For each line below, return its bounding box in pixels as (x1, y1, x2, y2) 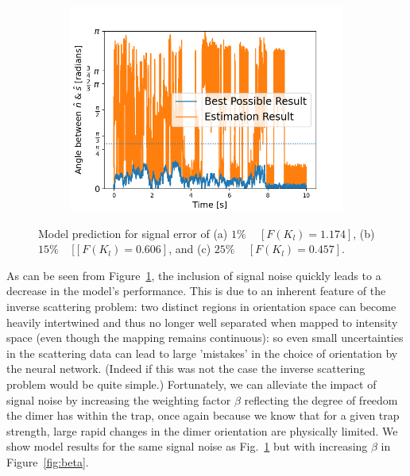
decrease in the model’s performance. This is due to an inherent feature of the (6, 282, 386, 299)
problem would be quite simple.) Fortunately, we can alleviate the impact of (6, 375, 377, 392)
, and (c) (168, 240, 211, 257)
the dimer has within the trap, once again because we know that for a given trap (6, 407, 400, 424)
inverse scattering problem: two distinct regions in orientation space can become (6, 297, 396, 314)
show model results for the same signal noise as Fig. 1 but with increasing (6, 438, 368, 455)
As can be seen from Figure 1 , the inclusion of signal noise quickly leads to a (6, 267, 381, 283)
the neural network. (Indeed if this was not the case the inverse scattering (6, 360, 366, 377)
